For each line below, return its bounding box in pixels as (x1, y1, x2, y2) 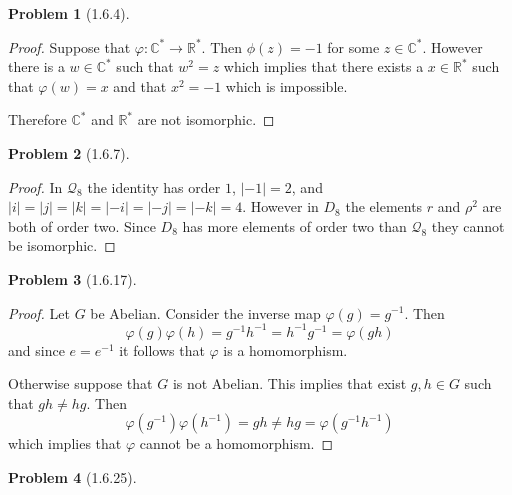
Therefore (8, 109, 67, 130)
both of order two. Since (8, 215, 156, 236)
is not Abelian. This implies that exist (172, 373, 407, 394)
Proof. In (8, 176, 63, 197)
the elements (345, 196, 423, 217)
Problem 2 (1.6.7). (8, 142, 130, 163)
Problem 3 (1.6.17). (8, 268, 137, 289)
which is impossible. (225, 75, 348, 96)
